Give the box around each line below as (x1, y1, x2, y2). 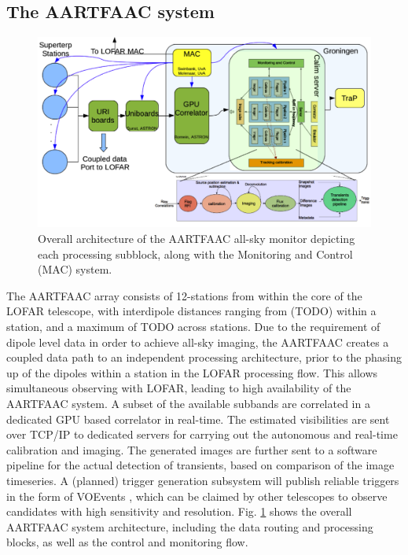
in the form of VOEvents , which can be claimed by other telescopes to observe (6, 487, 388, 504)
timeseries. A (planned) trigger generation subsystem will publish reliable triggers (6, 472, 399, 488)
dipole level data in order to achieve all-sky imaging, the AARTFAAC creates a (6, 333, 389, 350)
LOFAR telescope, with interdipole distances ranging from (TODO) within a (6, 303, 377, 319)
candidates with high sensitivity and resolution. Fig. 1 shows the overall (6, 503, 352, 520)
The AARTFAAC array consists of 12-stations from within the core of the (6, 287, 362, 303)
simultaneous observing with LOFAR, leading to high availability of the (6, 380, 351, 396)
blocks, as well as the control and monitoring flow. (6, 534, 248, 550)
